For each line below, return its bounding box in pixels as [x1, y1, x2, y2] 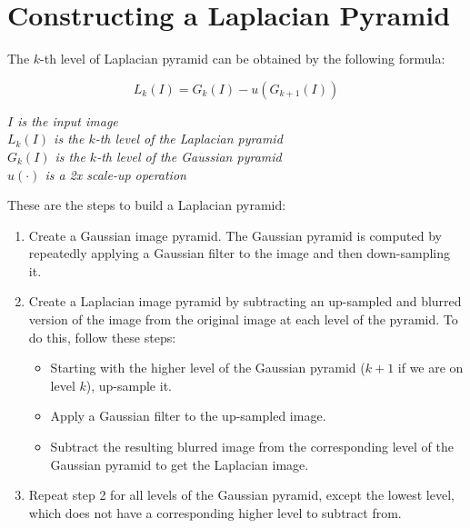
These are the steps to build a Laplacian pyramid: [7, 195, 286, 214]
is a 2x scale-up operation [45, 164, 186, 184]
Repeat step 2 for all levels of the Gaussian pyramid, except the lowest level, [28, 485, 455, 504]
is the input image [17, 111, 118, 130]
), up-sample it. [85, 375, 172, 394]
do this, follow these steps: [28, 327, 176, 346]
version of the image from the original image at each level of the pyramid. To [28, 310, 458, 329]
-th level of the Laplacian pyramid [95, 129, 283, 148]
